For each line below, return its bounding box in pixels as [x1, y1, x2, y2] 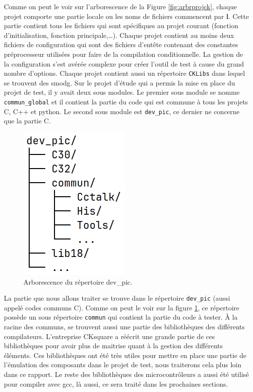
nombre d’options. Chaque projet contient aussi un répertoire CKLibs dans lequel [4, 68, 245, 78]
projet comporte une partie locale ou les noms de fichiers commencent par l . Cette [4, 11, 249, 21]
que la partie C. [4, 116, 51, 126]
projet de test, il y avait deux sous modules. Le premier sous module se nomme [4, 87, 240, 97]
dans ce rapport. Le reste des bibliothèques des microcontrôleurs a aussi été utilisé [4, 369, 249, 379]
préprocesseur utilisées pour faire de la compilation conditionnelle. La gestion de [4, 49, 243, 59]
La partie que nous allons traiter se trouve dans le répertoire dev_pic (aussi [4, 293, 230, 303]
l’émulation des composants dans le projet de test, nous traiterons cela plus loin [4, 359, 241, 370]
